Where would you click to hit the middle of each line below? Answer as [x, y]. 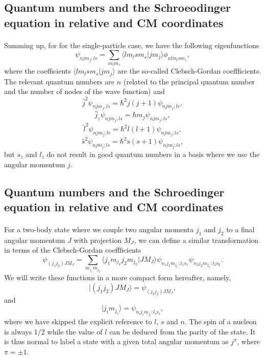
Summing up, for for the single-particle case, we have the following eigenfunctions [132, 45]
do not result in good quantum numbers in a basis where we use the [153, 154]
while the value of [75, 331]
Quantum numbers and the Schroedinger [114, 192]
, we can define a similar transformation [196, 240]
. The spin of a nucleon [221, 321]
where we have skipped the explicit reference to [78, 321]
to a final [240, 229]
